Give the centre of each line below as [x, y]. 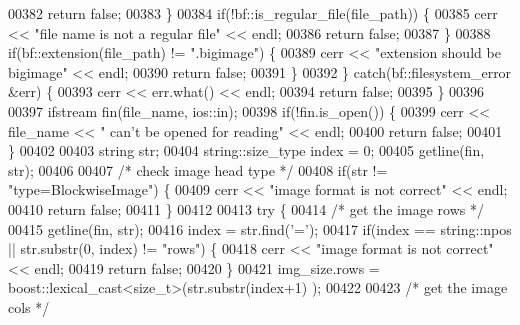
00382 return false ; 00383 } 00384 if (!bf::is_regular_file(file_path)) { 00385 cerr [253, 13]
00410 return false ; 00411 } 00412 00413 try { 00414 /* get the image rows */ [246, 208]
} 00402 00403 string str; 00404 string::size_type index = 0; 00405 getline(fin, [246, 150]
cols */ [29, 306]
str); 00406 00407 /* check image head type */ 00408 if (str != [198, 169]
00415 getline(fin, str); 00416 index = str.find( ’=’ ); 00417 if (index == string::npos [260, 228]
